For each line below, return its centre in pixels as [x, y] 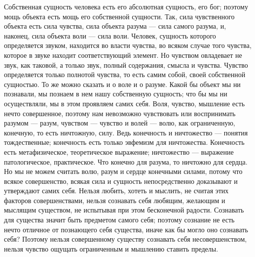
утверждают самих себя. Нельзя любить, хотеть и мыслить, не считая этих [116, 191]
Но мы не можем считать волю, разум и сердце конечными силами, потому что [123, 171]
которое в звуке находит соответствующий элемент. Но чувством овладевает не [123, 55]
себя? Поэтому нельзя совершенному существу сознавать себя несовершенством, [126, 239]
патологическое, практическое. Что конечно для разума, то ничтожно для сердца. [126, 161]
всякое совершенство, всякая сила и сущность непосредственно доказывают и [121, 181]
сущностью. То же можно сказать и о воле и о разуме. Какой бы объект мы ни [122, 84]
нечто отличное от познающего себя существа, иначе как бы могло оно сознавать [126, 229]
